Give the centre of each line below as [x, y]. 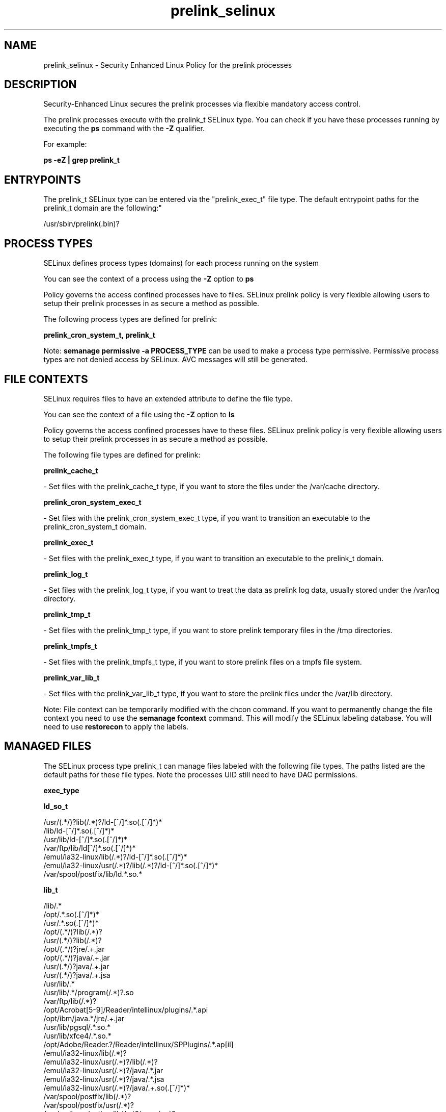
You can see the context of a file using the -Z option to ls [139, 414]
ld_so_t [56, 806]
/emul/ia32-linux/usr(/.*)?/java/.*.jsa [104, 1079]
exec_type [61, 790]
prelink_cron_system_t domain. [95, 526]
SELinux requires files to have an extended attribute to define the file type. [168, 398]
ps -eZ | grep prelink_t [81, 160]
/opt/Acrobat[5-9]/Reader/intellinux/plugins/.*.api [126, 1009]
